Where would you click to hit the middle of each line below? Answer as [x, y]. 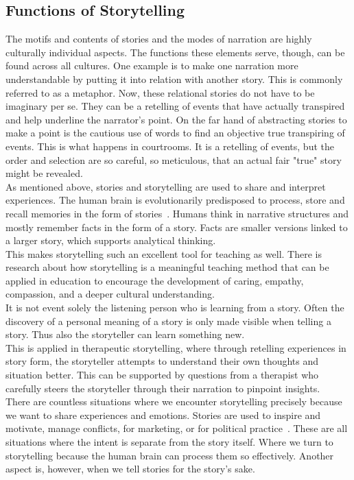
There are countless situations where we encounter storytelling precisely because [174, 401]
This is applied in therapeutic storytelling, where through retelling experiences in [176, 347]
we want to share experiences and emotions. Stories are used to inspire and [163, 415]
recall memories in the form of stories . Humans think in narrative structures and [177, 213]
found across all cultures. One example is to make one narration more [152, 65]
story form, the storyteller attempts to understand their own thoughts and [162, 361]
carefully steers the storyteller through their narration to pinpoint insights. [163, 388]
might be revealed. [44, 173]
